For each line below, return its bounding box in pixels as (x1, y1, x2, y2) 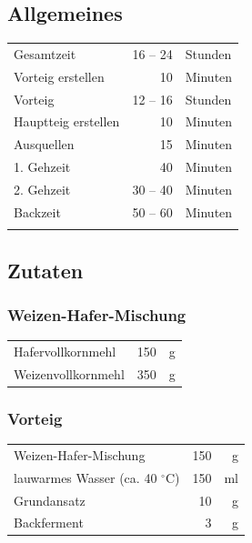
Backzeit (14, 202, 61, 221)
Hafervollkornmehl (14, 341, 116, 360)
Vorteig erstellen (14, 66, 105, 85)
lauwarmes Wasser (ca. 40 (14, 468, 157, 487)
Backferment (14, 513, 84, 532)
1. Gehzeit (14, 157, 71, 176)
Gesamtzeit (14, 44, 76, 63)
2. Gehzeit (14, 180, 71, 199)
